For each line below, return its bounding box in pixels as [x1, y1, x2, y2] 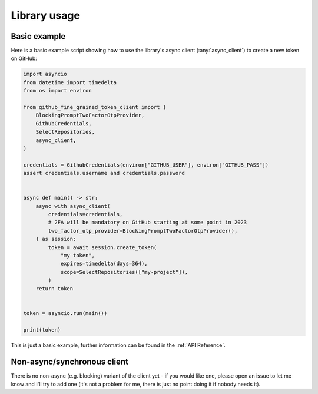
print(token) [23, 326, 61, 333]
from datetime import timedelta [23, 79, 117, 85]
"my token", [60, 252, 95, 259]
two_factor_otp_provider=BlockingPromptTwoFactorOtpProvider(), [48, 227, 238, 234]
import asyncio [23, 71, 67, 78]
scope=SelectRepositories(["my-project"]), [60, 269, 188, 275]
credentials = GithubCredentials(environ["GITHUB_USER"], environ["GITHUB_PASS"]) [23, 161, 269, 168]
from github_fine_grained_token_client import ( [23, 104, 167, 110]
